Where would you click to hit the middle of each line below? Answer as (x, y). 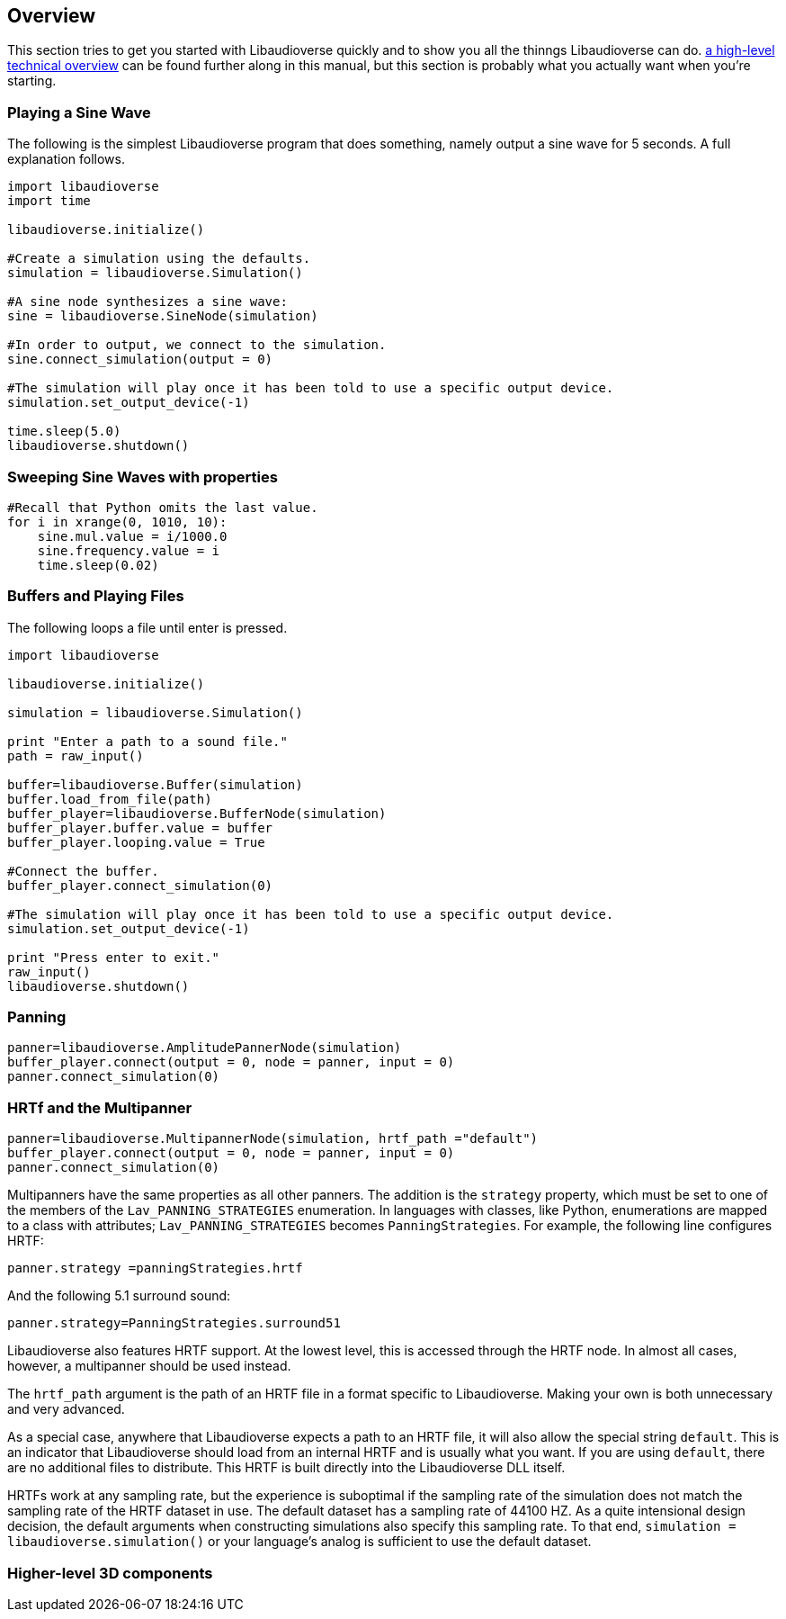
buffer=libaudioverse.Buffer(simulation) (155, 784)
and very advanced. (66, 1409)
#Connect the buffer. (83, 871)
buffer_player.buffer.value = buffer (140, 827)
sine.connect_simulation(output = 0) (140, 360)
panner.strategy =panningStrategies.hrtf (155, 1268)
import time (49, 201)
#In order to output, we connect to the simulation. (197, 345)
